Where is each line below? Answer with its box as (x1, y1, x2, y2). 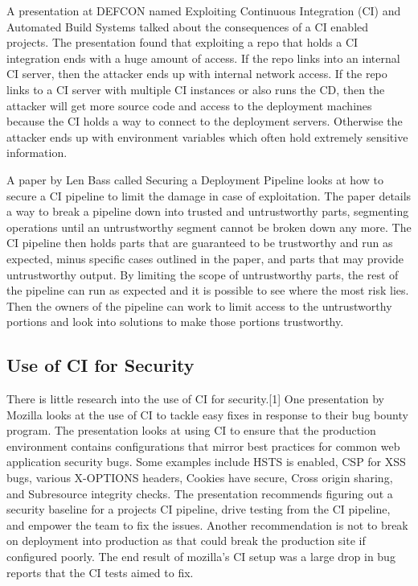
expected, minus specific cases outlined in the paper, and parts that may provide (6, 250, 404, 266)
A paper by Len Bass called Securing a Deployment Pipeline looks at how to (6, 171, 383, 188)
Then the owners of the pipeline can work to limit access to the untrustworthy (6, 297, 392, 314)
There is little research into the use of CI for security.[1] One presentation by (6, 390, 384, 407)
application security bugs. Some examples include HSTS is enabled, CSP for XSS (6, 453, 406, 470)
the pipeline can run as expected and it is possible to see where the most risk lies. (6, 282, 409, 299)
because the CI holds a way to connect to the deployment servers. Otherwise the (6, 113, 403, 130)
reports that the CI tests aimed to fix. (6, 563, 194, 580)
